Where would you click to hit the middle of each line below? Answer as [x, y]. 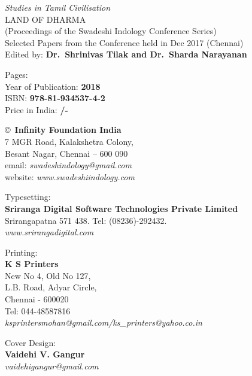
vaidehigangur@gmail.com [52, 366]
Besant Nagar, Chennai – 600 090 [66, 153]
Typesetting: [28, 197]
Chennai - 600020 [37, 299]
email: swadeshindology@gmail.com [68, 165]
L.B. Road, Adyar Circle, [51, 287]
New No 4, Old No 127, [48, 275]
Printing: [21, 252]
